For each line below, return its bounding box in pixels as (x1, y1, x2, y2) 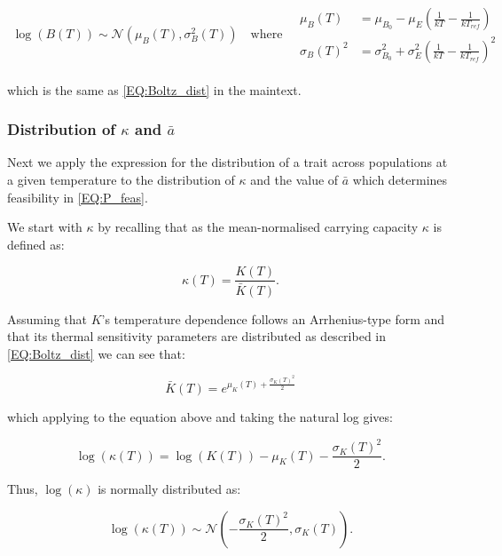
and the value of (250, 171, 339, 188)
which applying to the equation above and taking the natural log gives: (7, 408, 393, 425)
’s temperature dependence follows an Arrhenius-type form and (101, 309, 445, 328)
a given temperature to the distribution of (7, 171, 235, 188)
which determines (352, 171, 448, 188)
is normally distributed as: (98, 480, 241, 498)
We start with (7, 218, 82, 236)
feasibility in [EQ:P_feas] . (7, 187, 148, 206)
